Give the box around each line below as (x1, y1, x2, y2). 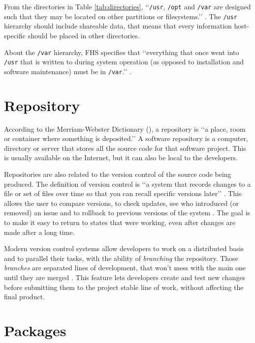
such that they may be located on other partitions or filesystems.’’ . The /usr (4, 11, 238, 21)
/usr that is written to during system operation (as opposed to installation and (4, 57, 244, 67)
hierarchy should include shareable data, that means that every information (4, 21, 232, 31)
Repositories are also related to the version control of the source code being (4, 169, 231, 179)
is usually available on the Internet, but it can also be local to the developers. (4, 152, 238, 163)
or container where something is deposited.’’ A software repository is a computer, (4, 133, 248, 143)
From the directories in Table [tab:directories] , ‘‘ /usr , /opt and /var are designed (4, 1, 251, 11)
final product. (4, 291, 45, 302)
